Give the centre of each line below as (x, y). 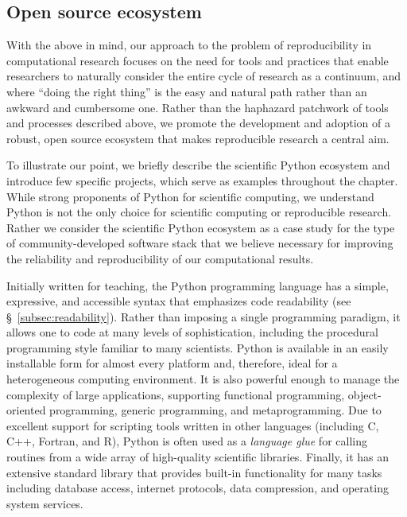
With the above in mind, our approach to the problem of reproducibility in (189, 45)
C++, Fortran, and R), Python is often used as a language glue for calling (187, 441)
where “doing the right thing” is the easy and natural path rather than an (187, 91)
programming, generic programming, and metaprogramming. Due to (215, 410)
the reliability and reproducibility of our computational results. (160, 258)
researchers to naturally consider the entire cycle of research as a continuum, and (204, 76)
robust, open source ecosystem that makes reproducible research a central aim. (198, 138)
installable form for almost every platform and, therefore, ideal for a (172, 363)
